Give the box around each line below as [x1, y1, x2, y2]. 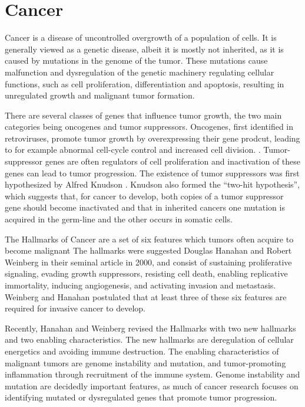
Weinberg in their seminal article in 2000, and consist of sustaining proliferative [5, 255, 292, 268]
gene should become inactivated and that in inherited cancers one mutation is [5, 201, 285, 214]
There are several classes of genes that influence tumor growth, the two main [5, 109, 282, 121]
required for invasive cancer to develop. [5, 302, 146, 314]
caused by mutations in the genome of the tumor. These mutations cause [5, 54, 268, 67]
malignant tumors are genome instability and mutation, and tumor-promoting [5, 356, 286, 369]
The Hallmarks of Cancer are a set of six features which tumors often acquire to [5, 232, 294, 245]
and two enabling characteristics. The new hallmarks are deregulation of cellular [5, 333, 294, 346]
